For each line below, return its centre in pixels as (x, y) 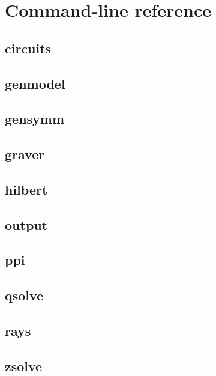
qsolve (24, 295)
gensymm (35, 119)
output (26, 224)
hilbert (26, 189)
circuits (28, 48)
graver (25, 154)
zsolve (24, 365)
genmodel (35, 83)
